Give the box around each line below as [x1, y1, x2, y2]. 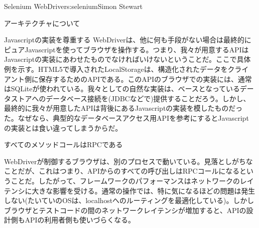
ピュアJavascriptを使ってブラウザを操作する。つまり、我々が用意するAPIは [4, 44, 249, 54]
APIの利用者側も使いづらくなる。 [24, 215, 135, 225]
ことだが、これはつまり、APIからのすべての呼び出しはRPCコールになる [4, 166, 240, 176]
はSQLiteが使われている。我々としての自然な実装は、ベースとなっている [4, 83, 240, 94]
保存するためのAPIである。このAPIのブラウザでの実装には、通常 [38, 73, 252, 84]
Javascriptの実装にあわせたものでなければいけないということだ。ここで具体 [4, 54, 251, 64]
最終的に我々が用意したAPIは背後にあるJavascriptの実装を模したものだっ [4, 103, 243, 113]
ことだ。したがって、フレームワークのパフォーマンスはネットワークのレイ [10, 175, 254, 186]
